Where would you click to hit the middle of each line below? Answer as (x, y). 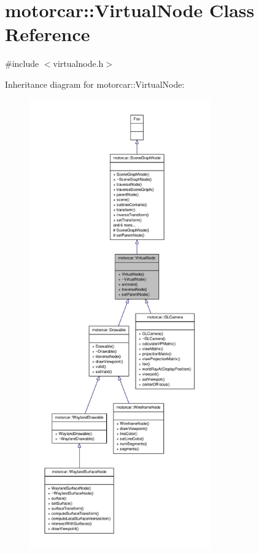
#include (22, 63)
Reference (48, 34)
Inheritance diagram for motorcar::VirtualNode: (95, 84)
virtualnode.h (78, 63)
